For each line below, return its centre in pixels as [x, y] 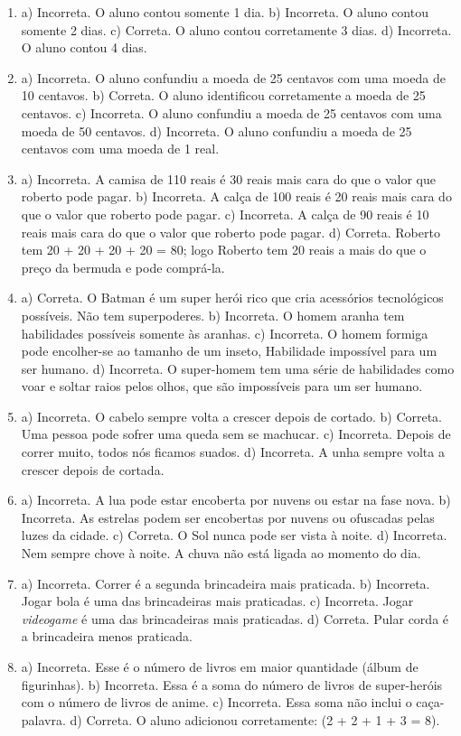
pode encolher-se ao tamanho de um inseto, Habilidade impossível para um [229, 351]
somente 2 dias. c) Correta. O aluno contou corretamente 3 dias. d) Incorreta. [236, 29]
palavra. [43, 719]
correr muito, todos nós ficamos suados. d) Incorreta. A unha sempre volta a [233, 452]
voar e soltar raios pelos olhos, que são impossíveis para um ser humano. [222, 386]
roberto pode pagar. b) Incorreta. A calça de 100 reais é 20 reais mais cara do [236, 196]
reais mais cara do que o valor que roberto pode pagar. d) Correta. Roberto [230, 232]
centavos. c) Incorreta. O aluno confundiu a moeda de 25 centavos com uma [231, 112]
